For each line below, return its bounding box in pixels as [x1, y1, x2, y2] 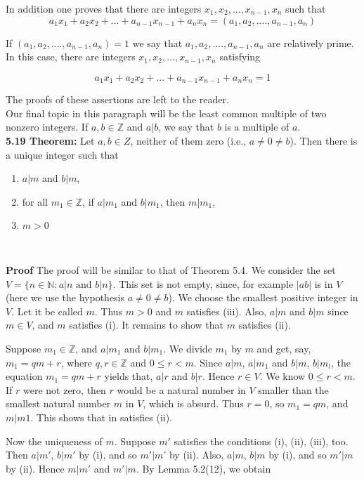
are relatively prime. [267, 35, 354, 50]
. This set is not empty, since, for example [112, 276, 294, 291]
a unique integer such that [6, 147, 119, 162]
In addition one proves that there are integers [6, 1, 202, 15]
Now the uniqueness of [6, 433, 103, 448]
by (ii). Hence [6, 461, 65, 475]
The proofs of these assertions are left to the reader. [6, 92, 229, 107]
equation [6, 369, 43, 383]
